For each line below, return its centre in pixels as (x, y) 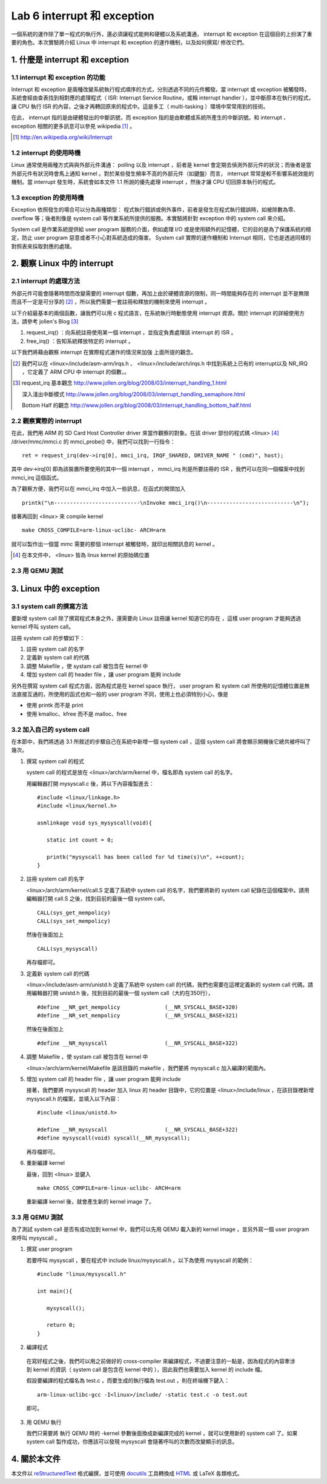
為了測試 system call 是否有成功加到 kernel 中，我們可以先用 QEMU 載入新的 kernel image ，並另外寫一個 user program (160, 1229)
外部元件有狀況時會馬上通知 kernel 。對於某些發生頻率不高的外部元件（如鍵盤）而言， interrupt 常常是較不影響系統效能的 (163, 174)
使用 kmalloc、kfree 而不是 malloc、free (77, 713)
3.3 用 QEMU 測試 (37, 1218)
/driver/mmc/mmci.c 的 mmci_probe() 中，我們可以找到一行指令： (93, 441)
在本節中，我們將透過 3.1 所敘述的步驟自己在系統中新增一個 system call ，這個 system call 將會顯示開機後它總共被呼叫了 (161, 741)
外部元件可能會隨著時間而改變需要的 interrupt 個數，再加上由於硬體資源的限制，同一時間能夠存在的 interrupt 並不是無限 (160, 293)
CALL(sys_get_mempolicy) (74, 912)
